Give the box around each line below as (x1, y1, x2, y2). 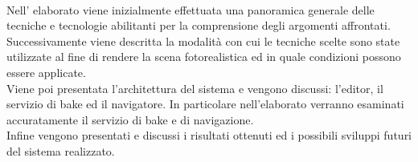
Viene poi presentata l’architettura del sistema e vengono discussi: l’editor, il (6, 79, 383, 96)
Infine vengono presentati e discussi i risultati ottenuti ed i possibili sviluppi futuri (6, 127, 412, 144)
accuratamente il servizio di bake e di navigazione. (6, 111, 254, 128)
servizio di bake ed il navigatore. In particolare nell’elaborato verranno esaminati (6, 95, 404, 112)
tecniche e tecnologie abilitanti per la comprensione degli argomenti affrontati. (6, 17, 391, 34)
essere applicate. (6, 63, 86, 80)
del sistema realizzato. (6, 142, 115, 159)
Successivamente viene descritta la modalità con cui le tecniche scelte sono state (6, 32, 400, 49)
